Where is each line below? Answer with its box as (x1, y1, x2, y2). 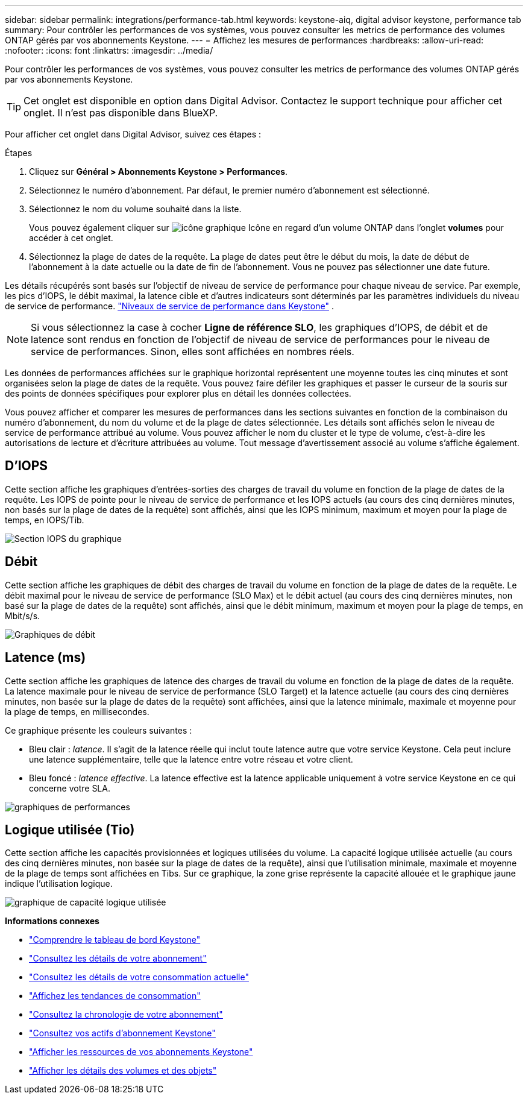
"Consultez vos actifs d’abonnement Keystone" (29, 1028, 216, 1039)
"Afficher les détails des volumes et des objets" (29, 1065, 217, 1076)
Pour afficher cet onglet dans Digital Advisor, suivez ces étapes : (5, 129, 262, 139)
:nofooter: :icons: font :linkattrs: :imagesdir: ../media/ (5, 45, 213, 55)
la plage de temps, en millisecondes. (5, 706, 149, 717)
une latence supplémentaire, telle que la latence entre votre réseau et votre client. (29, 754, 353, 764)
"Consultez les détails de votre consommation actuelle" (29, 972, 249, 983)
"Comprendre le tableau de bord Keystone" (29, 934, 201, 945)
